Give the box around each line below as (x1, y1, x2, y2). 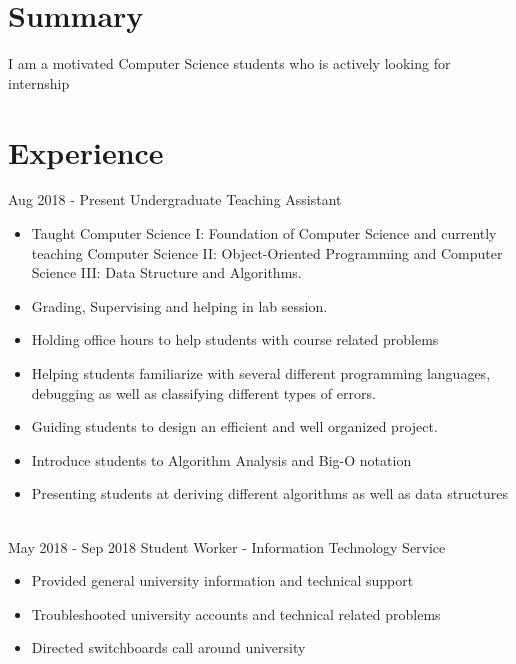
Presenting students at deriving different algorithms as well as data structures (31, 483, 509, 504)
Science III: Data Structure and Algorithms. (31, 262, 302, 283)
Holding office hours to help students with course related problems (31, 329, 439, 350)
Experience (8, 131, 164, 172)
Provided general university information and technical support (31, 570, 414, 591)
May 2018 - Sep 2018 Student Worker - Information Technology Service (8, 536, 446, 557)
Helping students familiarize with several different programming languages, (31, 363, 491, 383)
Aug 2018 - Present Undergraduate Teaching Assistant (8, 189, 342, 210)
